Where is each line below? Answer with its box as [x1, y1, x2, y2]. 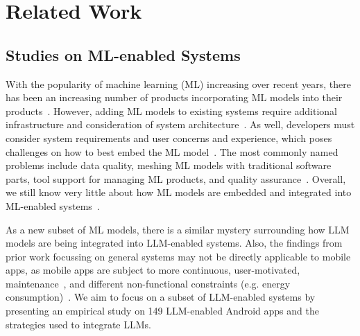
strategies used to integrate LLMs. [6, 317, 151, 331]
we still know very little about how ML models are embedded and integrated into [6, 185, 352, 200]
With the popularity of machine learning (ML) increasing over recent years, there [6, 76, 352, 91]
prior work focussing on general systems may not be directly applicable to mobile [6, 249, 351, 263]
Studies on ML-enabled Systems [6, 44, 241, 65]
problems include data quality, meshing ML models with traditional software [6, 158, 332, 173]
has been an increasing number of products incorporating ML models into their [6, 90, 343, 105]
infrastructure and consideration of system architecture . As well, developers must [6, 117, 355, 132]
